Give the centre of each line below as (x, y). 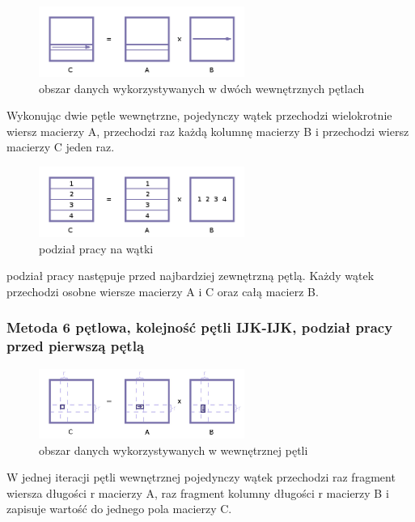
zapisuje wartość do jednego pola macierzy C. (119, 509)
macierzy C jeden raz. (61, 147)
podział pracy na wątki (96, 248)
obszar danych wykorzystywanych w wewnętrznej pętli (174, 450)
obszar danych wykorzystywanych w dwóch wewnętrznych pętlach (202, 88)
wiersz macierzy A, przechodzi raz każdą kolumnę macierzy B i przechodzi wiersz (208, 131)
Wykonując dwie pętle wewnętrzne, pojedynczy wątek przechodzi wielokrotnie (199, 115)
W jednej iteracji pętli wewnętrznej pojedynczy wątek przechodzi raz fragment (201, 477)
